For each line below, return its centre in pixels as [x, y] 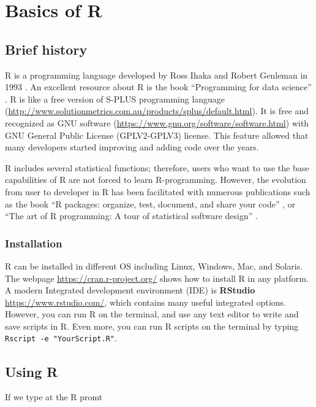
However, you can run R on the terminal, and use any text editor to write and [152, 314]
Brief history [46, 49]
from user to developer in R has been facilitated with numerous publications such [158, 191]
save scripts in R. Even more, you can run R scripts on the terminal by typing [152, 326]
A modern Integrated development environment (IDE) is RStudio [130, 290]
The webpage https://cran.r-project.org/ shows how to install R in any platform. [157, 278]
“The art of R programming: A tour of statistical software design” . [131, 216]
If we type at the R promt [54, 397]
